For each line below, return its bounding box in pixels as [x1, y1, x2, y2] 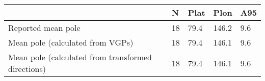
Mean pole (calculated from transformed [8, 51, 152, 63]
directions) [8, 63, 46, 74]
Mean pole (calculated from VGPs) [8, 36, 134, 48]
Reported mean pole [8, 22, 81, 33]
